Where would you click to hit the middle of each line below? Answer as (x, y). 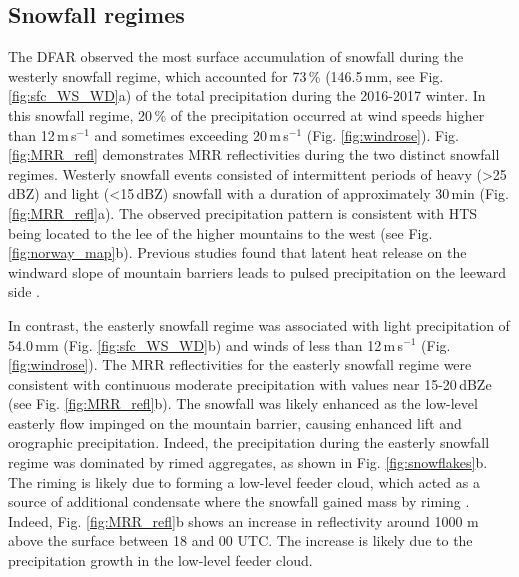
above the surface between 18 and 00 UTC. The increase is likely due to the (240, 540)
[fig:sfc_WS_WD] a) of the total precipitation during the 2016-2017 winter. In (247, 95)
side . (24, 291)
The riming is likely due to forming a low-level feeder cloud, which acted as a (244, 481)
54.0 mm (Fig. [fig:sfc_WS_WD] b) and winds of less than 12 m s (206, 344)
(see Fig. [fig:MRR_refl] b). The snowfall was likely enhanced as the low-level (243, 403)
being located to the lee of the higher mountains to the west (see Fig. (220, 232)
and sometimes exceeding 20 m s (191, 134)
